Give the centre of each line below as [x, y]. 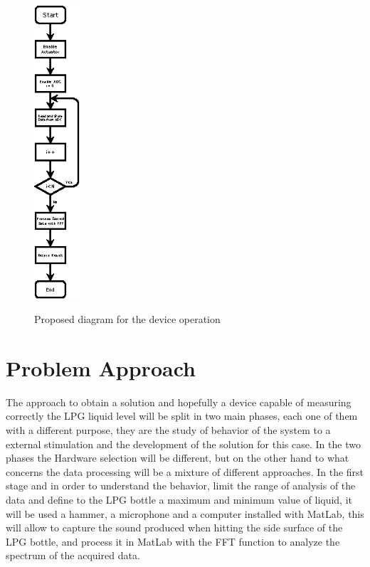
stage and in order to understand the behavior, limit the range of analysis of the [181, 486]
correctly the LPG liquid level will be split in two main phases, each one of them [182, 416]
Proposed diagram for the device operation [127, 319]
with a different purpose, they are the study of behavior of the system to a [168, 430]
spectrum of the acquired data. [73, 555]
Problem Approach [101, 367]
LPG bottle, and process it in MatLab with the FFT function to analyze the [173, 541]
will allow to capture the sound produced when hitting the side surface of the [174, 528]
